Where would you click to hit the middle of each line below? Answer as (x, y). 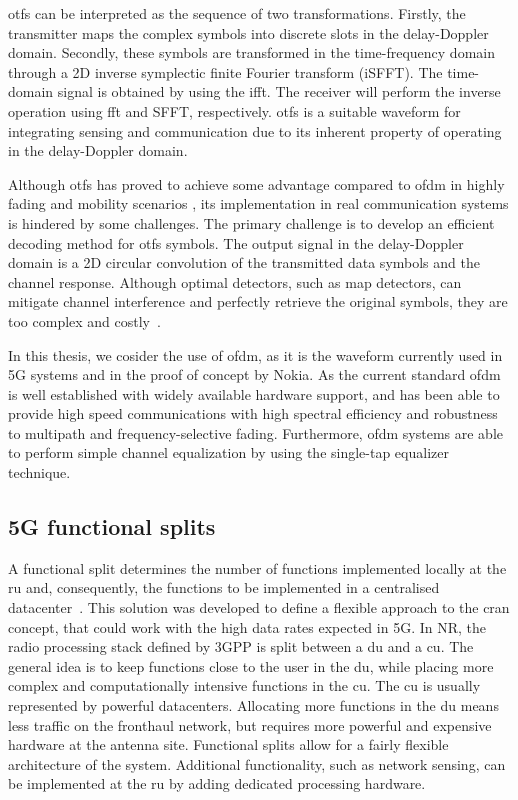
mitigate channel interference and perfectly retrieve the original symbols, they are (258, 301)
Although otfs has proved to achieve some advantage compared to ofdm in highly (256, 183)
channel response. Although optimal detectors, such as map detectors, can (235, 281)
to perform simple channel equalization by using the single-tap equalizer (228, 452)
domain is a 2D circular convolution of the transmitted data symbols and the (244, 262)
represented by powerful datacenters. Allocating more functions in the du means (253, 705)
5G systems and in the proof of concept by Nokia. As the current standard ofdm (254, 374)
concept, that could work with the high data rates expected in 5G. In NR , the (247, 626)
